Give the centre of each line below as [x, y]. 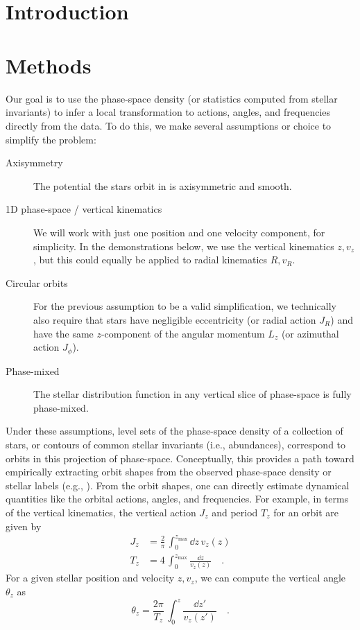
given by [24, 526]
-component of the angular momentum [183, 333]
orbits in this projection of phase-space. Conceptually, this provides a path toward [180, 458]
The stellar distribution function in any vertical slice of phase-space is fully [192, 394]
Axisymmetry [34, 163]
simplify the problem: [51, 139]
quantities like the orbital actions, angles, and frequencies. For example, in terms [177, 499]
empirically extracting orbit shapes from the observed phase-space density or [169, 472]
